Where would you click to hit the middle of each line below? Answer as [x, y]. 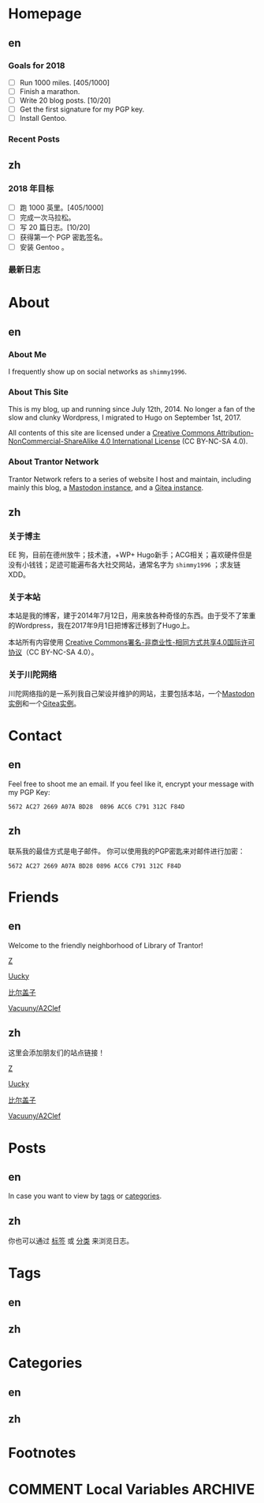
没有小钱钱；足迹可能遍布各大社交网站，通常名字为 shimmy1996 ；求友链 [125, 565]
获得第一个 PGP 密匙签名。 [63, 237]
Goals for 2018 [37, 66]
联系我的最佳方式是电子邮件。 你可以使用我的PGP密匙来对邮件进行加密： [127, 851]
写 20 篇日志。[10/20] [55, 227]
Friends [33, 897]
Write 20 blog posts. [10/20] [65, 100]
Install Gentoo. [43, 119]
